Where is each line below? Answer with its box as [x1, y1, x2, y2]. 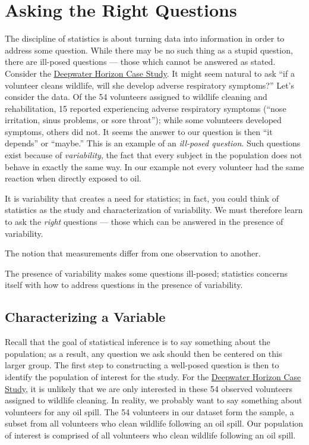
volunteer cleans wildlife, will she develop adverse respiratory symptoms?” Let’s [5, 79, 295, 91]
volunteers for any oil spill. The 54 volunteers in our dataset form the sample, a [5, 405, 294, 418]
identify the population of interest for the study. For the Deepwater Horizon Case [5, 370, 301, 383]
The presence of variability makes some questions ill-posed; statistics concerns [5, 267, 288, 279]
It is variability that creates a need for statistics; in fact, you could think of [5, 192, 279, 204]
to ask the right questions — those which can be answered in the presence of [5, 215, 283, 228]
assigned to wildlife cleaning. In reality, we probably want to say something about [5, 394, 302, 406]
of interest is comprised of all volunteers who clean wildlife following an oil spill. [5, 428, 296, 441]
